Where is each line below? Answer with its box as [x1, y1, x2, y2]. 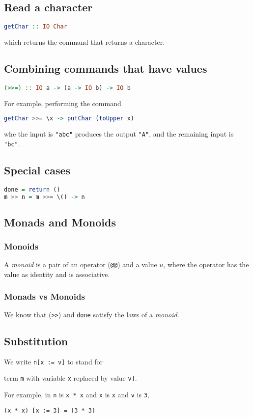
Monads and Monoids [4, 214, 116, 229]
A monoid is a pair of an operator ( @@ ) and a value [4, 259, 157, 270]
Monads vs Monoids [4, 290, 85, 302]
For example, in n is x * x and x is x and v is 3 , [4, 389, 149, 400]
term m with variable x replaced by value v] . [4, 373, 137, 383]
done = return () [4, 186, 60, 193]
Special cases [4, 162, 71, 177]
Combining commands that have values [4, 61, 207, 76]
